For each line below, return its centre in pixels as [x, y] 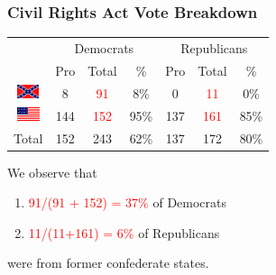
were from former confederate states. [108, 263]
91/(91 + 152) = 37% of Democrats [128, 202]
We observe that [52, 172]
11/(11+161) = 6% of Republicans [124, 232]
